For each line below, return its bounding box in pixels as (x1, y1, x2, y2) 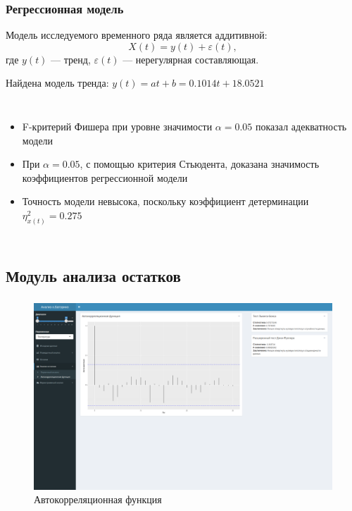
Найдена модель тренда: (6, 75, 109, 90)
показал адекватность (256, 119, 347, 133)
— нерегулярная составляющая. (122, 51, 259, 66)
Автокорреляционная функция (34, 492, 162, 507)
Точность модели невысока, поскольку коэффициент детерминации (22, 194, 309, 209)
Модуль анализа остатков (6, 265, 181, 287)
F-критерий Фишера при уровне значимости (22, 119, 213, 133)
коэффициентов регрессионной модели (22, 170, 188, 185)
